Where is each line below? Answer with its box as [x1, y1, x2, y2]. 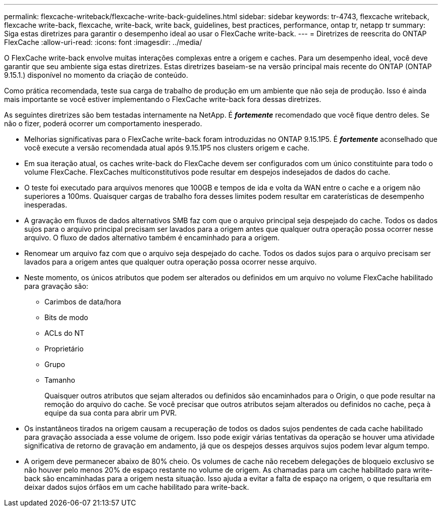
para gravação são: [24, 282, 88, 290]
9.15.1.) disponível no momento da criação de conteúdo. [4, 71, 188, 79]
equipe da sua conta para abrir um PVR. [44, 408, 177, 417]
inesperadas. [24, 200, 67, 209]
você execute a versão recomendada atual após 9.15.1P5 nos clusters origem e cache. [24, 143, 310, 152]
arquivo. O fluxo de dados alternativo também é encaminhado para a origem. [24, 233, 280, 242]
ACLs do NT [44, 329, 85, 337]
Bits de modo [44, 313, 88, 322]
